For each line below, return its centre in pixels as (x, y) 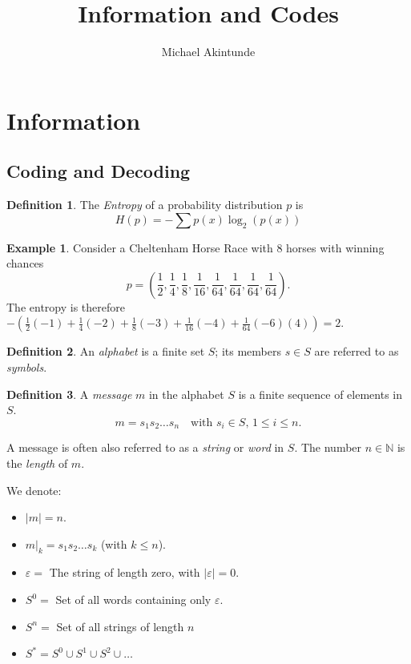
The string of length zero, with (125, 572)
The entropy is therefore (66, 306)
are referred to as (357, 351)
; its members (248, 351)
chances (25, 263)
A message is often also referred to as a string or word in (145, 447)
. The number (328, 447)
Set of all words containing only (133, 600)
